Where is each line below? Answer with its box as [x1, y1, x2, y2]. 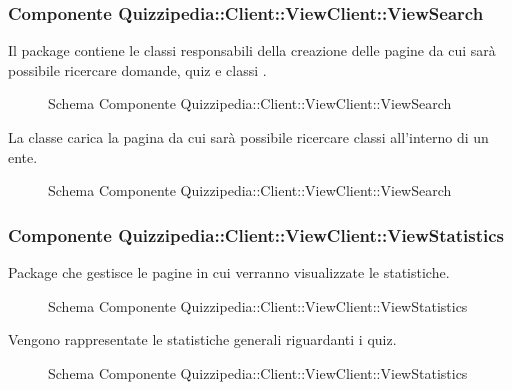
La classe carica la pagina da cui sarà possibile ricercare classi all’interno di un [8, 127, 489, 147]
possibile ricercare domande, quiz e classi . [8, 59, 267, 80]
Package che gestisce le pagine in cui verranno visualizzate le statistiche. [8, 262, 450, 282]
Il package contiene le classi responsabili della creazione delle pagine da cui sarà [8, 40, 496, 61]
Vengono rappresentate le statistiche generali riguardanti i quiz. [8, 329, 397, 350]
